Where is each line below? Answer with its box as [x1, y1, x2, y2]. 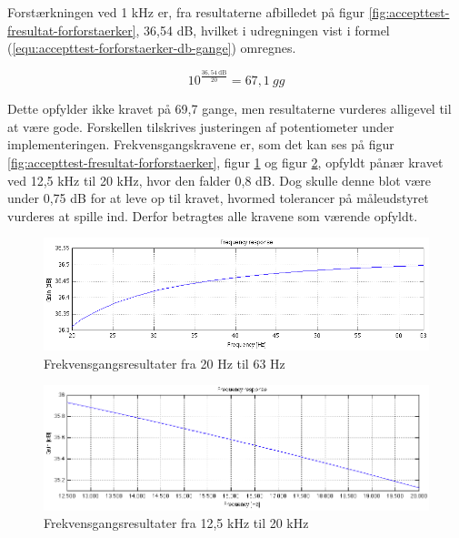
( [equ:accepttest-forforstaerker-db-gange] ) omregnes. [7, 38, 296, 57]
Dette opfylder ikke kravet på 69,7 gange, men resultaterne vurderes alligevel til [7, 99, 452, 118]
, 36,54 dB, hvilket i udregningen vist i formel [135, 20, 390, 39]
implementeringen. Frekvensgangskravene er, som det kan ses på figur [7, 135, 394, 154]
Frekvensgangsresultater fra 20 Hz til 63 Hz [44, 353, 285, 372]
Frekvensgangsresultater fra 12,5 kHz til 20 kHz [44, 513, 309, 533]
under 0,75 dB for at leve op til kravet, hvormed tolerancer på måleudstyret [7, 188, 429, 208]
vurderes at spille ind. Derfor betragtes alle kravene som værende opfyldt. [7, 206, 418, 225]
